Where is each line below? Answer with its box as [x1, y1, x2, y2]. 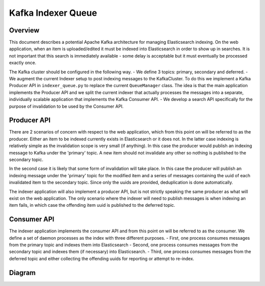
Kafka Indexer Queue [9, 7, 98, 18]
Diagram [9, 268, 36, 277]
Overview [9, 26, 40, 34]
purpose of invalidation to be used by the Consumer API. [9, 103, 124, 109]
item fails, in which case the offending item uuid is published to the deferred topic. [9, 202, 175, 208]
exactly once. [9, 60, 37, 66]
